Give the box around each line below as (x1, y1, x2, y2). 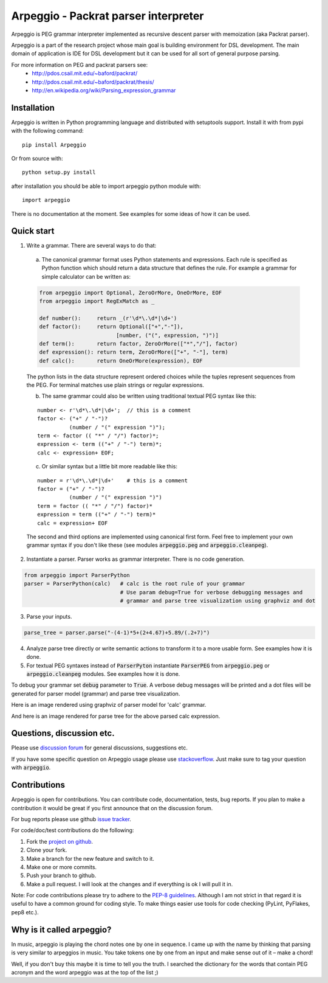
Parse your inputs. (26, 613, 72, 620)
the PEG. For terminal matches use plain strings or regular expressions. (26, 381, 205, 389)
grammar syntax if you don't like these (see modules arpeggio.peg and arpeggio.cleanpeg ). (26, 541, 268, 549)
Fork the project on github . (26, 838, 94, 845)
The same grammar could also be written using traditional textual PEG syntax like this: (41, 392, 257, 400)
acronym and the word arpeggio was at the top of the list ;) (11, 968, 159, 976)
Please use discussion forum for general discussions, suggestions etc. (11, 744, 188, 751)
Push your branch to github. (26, 872, 97, 879)
